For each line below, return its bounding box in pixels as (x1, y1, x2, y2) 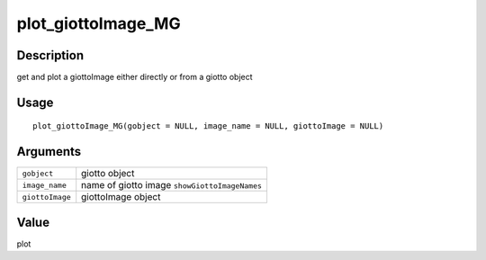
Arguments (16, 144, 82, 159)
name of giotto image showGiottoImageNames (81, 179, 263, 192)
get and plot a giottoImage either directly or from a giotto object (16, 72, 253, 83)
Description (16, 48, 85, 63)
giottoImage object (81, 191, 161, 203)
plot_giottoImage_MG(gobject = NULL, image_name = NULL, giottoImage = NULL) (32, 121, 384, 131)
